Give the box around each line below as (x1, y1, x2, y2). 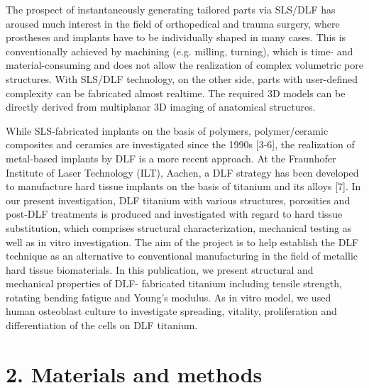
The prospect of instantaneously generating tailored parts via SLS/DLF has (6, 2, 336, 16)
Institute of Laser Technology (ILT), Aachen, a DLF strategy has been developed (6, 165, 359, 179)
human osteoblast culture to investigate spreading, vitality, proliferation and (6, 304, 337, 318)
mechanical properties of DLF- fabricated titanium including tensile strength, (6, 276, 342, 291)
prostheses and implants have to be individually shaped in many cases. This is (6, 30, 346, 45)
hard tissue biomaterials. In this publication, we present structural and (6, 262, 314, 277)
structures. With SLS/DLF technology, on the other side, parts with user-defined (6, 71, 358, 86)
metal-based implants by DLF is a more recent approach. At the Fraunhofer (6, 150, 336, 165)
